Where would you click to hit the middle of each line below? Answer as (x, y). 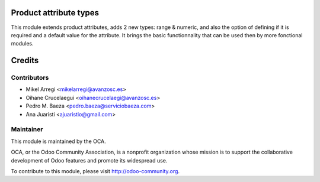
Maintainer (27, 129)
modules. (22, 44)
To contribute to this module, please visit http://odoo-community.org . (95, 171)
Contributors (30, 78)
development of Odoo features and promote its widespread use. (89, 160)
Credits (25, 61)
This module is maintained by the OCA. (58, 141)
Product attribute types (55, 13)
